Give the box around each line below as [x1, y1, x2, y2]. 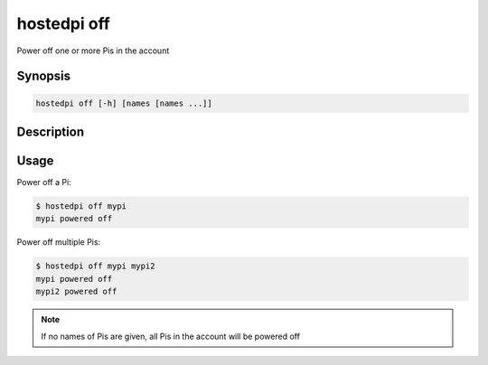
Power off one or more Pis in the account [16, 45, 170, 56]
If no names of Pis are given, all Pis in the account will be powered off [41, 331, 300, 342]
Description [16, 124, 85, 139]
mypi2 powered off [35, 286, 117, 297]
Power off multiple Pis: [16, 237, 101, 248]
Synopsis [16, 69, 71, 84]
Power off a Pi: [16, 177, 71, 188]
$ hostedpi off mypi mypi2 [35, 261, 155, 271]
